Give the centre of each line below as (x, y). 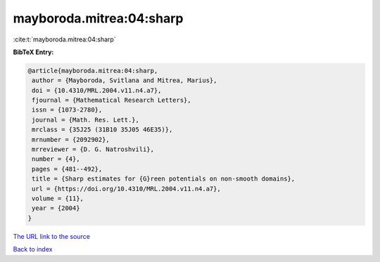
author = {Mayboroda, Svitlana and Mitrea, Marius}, (125, 80)
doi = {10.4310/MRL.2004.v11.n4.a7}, (97, 90)
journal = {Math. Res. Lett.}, (86, 120)
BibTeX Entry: (33, 52)
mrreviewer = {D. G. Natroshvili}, (93, 150)
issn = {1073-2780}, (67, 110)
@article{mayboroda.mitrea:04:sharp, (93, 71)
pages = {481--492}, (67, 169)
